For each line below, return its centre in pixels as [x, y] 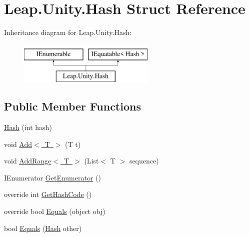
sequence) [144, 161]
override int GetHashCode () [48, 194]
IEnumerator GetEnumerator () [52, 177]
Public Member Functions [72, 106]
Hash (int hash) [28, 127]
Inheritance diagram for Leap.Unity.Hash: [68, 32]
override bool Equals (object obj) [55, 211]
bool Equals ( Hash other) [43, 228]
